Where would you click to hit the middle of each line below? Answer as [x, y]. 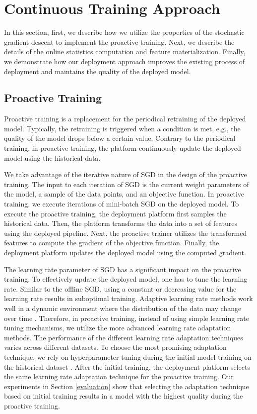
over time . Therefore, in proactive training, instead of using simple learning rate [127, 318]
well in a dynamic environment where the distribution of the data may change [123, 308]
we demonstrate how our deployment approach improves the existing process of [125, 61]
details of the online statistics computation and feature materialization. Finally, [125, 52]
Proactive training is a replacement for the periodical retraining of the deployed [125, 119]
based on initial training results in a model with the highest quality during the [124, 396]
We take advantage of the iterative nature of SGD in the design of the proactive [126, 174]
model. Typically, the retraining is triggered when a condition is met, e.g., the [122, 128]
